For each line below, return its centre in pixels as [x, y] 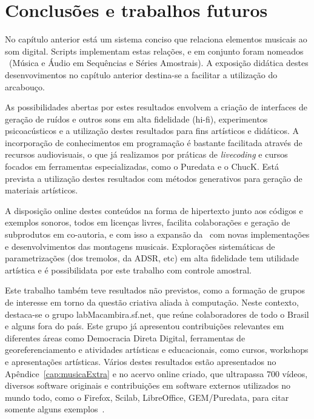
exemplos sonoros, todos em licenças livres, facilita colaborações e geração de [148, 222]
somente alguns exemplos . [55, 409]
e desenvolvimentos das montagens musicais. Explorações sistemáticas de [140, 246]
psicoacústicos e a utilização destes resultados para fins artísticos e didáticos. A [152, 131]
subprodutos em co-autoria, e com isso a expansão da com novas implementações [157, 234]
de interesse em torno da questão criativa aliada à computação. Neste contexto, [152, 302]
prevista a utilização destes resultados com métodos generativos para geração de [154, 178]
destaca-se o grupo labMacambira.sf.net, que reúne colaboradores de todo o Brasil [157, 314]
